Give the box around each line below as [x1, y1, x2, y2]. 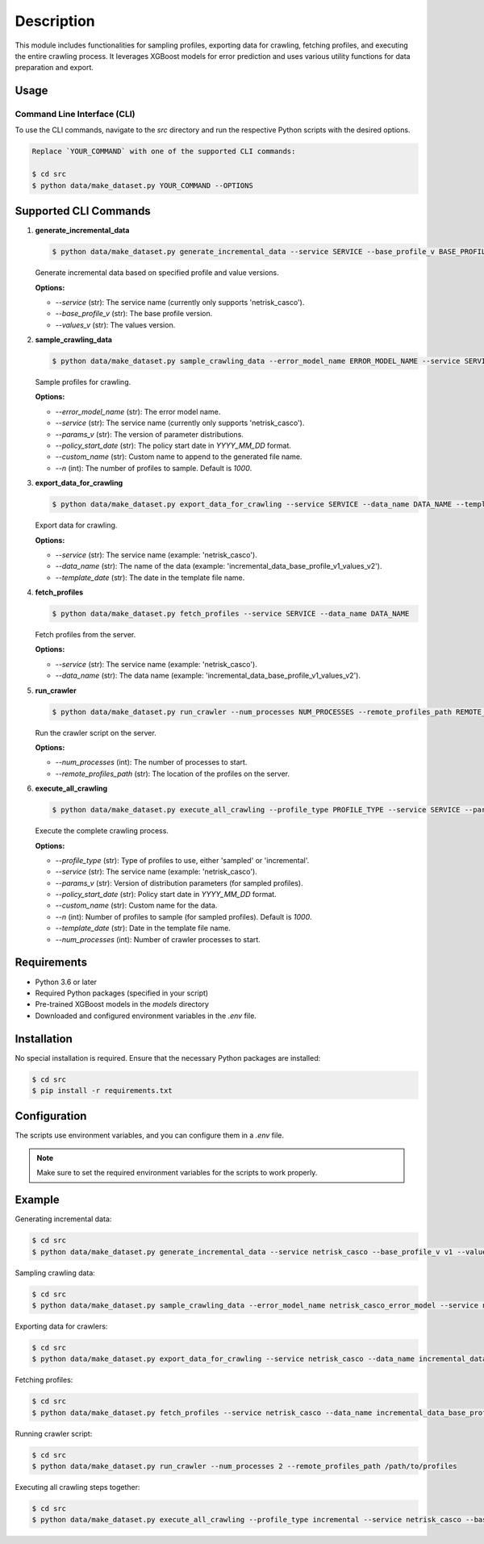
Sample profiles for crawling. [35, 378, 131, 387]
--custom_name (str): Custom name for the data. [55, 900, 218, 911]
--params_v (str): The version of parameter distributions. [55, 429, 244, 439]
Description [15, 12, 96, 30]
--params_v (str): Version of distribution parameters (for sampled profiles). [55, 878, 303, 887]
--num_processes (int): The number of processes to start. [55, 757, 248, 767]
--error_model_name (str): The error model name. [55, 407, 221, 416]
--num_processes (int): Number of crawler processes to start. [55, 934, 261, 944]
